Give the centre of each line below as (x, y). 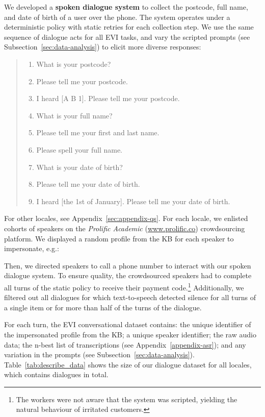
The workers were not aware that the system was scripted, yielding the (127, 399)
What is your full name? (74, 115)
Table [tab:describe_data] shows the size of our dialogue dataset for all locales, (128, 364)
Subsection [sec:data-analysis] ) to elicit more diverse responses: (103, 47)
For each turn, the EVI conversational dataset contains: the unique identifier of (128, 324)
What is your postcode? (74, 64)
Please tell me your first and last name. (98, 132)
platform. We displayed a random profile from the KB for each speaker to (119, 238)
